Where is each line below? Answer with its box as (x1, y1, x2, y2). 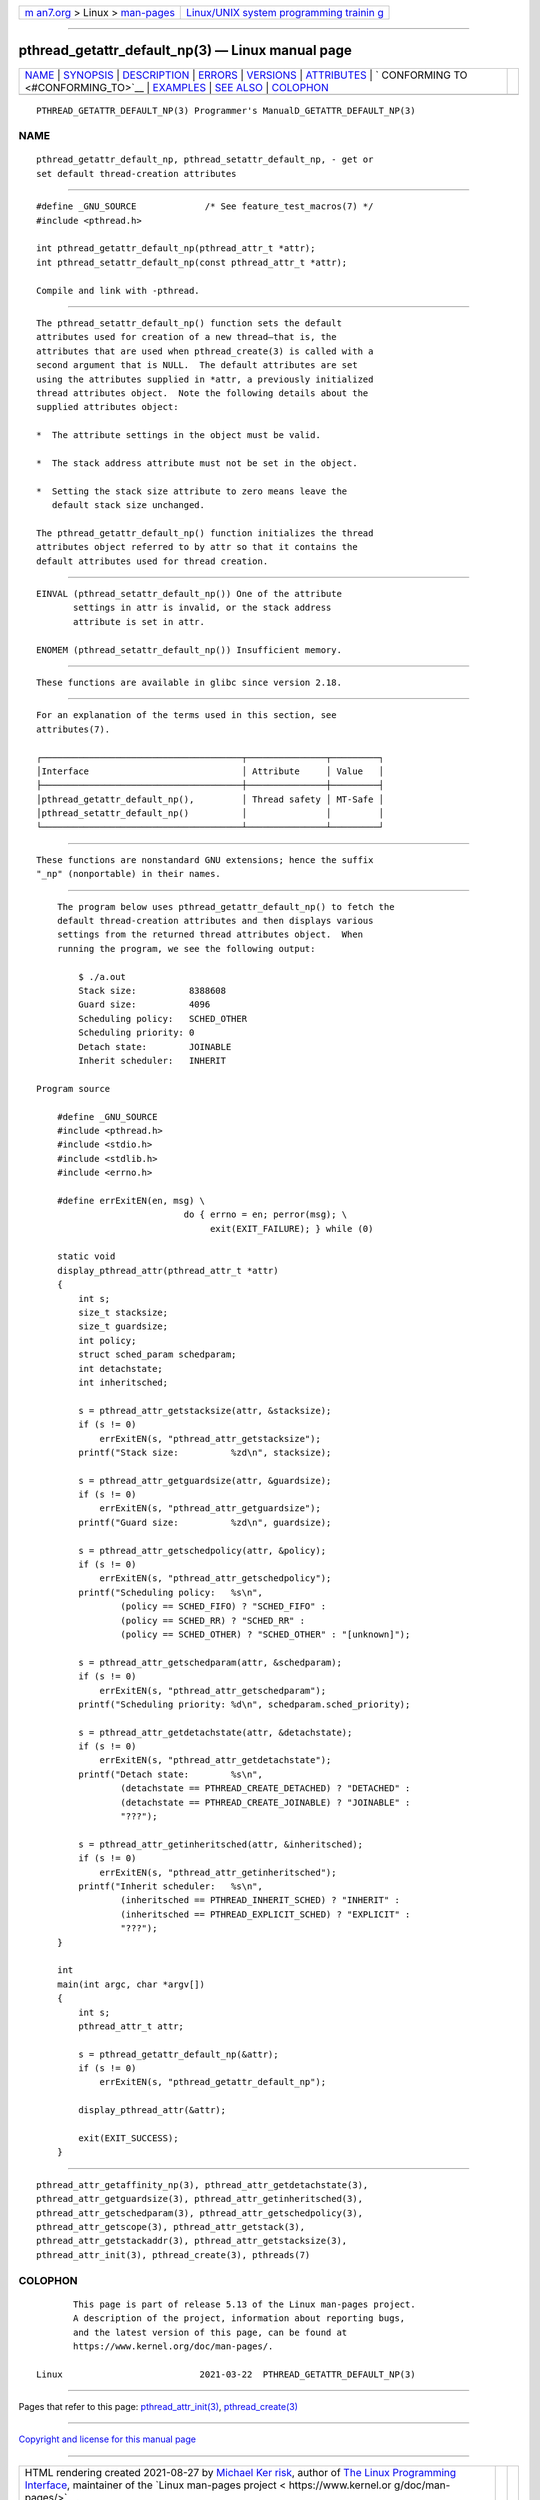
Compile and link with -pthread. (36, 285, 200, 296)
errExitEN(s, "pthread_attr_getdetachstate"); (99, 1755, 332, 1766)
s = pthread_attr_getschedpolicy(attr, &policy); (78, 1545, 327, 1556)
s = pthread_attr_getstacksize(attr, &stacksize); (78, 1405, 332, 1416)
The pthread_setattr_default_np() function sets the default (36, 317, 342, 329)
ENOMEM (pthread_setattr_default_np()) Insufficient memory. (36, 644, 342, 655)
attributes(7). (36, 723, 111, 735)
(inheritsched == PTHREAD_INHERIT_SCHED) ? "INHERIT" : (120, 1895, 400, 1906)
